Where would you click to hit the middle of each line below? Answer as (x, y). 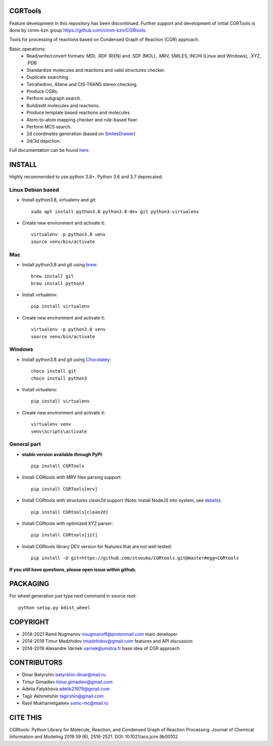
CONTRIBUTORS (36, 663)
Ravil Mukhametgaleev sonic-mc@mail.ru (65, 703)
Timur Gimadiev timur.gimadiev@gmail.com (67, 682)
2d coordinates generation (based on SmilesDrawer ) (81, 134)
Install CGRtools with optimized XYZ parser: (67, 523)
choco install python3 (59, 378)
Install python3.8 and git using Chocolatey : (66, 359)
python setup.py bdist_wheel (54, 608)
